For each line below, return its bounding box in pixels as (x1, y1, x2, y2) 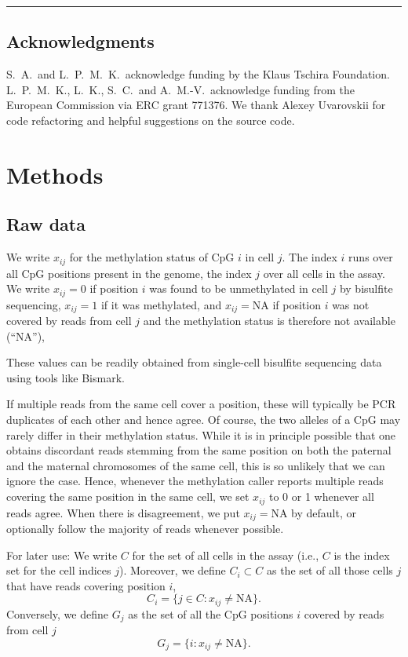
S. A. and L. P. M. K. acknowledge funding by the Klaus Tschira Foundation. (6, 66, 390, 82)
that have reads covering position (6, 577, 166, 593)
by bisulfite (339, 280, 393, 297)
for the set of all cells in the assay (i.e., (132, 546, 319, 563)
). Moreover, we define (119, 562, 226, 579)
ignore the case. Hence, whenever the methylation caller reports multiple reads (6, 473, 384, 489)
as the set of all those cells (266, 562, 393, 579)
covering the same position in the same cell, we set (6, 488, 250, 505)
